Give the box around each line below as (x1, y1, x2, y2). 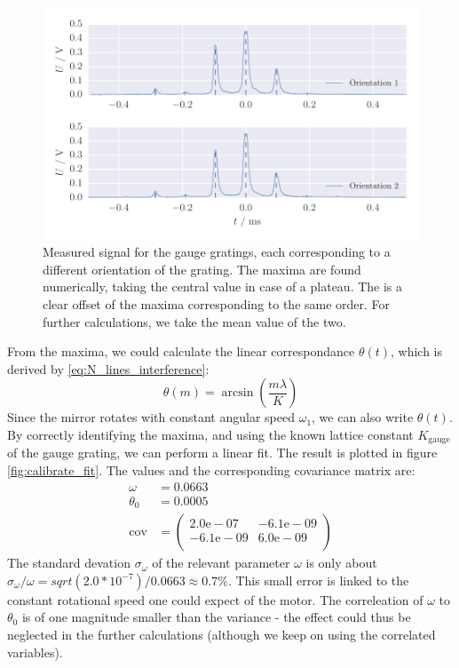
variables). (7, 642, 63, 661)
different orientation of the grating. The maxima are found (43, 259, 361, 278)
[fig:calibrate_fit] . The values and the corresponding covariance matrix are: (7, 461, 415, 480)
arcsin (221, 386, 254, 400)
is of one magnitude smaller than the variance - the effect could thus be (21, 608, 411, 626)
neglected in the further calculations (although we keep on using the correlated (7, 625, 436, 643)
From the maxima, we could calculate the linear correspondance (7, 342, 355, 361)
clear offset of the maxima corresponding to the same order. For (43, 295, 391, 314)
